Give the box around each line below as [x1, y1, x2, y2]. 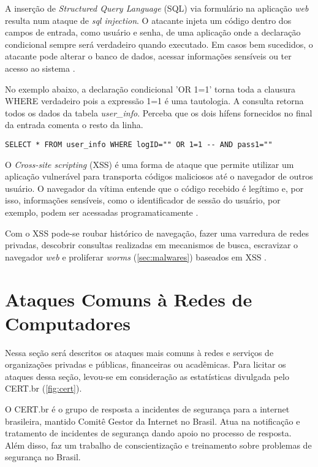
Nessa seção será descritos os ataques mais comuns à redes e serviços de [5, 346, 274, 359]
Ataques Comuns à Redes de [5, 286, 252, 311]
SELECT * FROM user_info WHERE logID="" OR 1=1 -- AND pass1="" [5, 140, 273, 149]
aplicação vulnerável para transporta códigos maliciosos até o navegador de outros [5, 170, 313, 183]
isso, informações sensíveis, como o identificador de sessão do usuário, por [5, 194, 281, 207]
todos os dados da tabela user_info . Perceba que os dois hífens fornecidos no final [5, 106, 312, 119]
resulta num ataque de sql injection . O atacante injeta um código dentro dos [5, 13, 292, 26]
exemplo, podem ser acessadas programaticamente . [5, 205, 199, 218]
